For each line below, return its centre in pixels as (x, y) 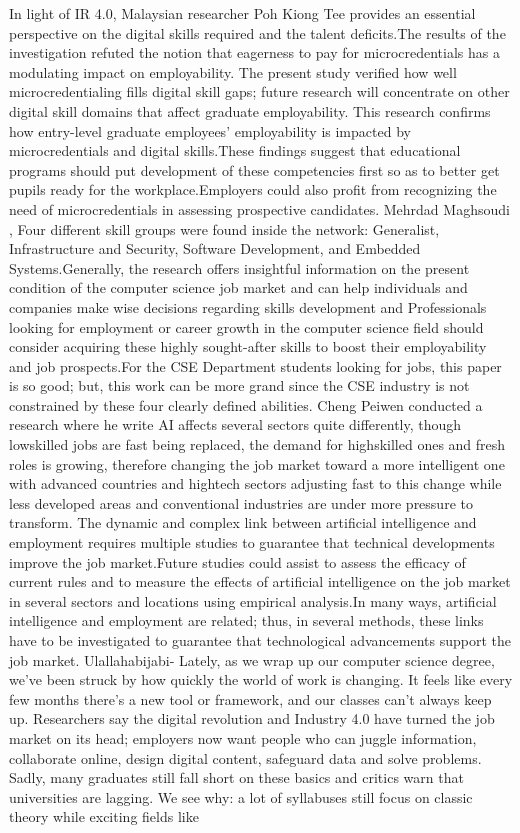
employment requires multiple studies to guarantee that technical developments (252, 542)
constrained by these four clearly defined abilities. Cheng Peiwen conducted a (246, 404)
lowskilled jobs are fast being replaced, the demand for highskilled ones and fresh (257, 444)
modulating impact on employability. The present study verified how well (233, 71)
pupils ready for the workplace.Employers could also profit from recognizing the (253, 189)
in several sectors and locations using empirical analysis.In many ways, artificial (253, 600)
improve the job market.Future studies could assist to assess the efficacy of (237, 561)
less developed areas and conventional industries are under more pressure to (241, 502)
